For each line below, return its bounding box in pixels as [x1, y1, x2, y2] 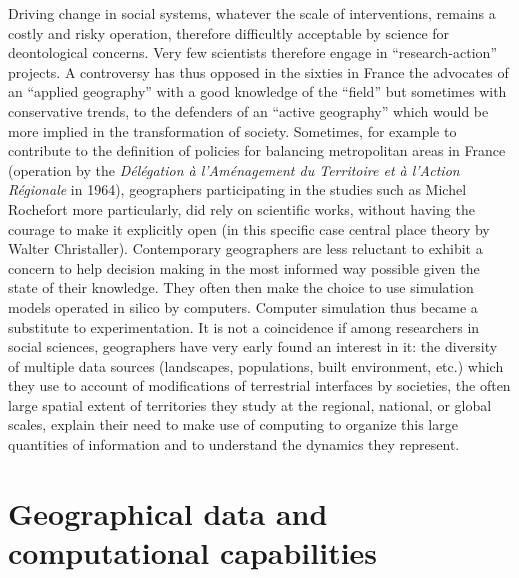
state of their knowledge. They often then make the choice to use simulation [8, 277, 474, 298]
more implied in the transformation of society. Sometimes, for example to [8, 120, 457, 141]
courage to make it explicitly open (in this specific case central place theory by [8, 218, 490, 239]
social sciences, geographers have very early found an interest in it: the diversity [8, 336, 498, 357]
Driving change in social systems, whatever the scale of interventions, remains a [8, 3, 496, 23]
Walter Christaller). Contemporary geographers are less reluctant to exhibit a [8, 238, 483, 259]
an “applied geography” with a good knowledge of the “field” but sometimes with [8, 81, 507, 102]
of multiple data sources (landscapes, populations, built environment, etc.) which [8, 355, 504, 376]
